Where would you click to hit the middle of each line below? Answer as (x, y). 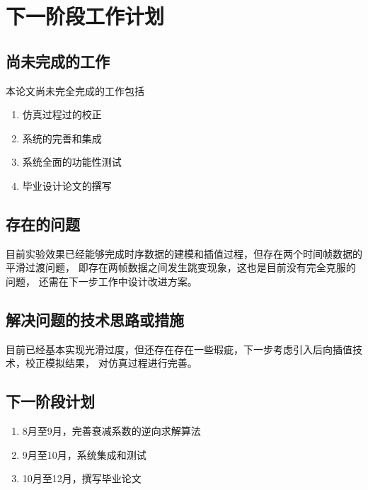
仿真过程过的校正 (62, 114)
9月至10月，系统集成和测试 (84, 454)
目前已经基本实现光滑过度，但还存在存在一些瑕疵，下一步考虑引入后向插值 (179, 349)
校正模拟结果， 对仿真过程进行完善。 (111, 363)
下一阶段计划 (50, 401)
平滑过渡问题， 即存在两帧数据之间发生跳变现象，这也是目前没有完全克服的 (181, 267)
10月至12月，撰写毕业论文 (82, 478)
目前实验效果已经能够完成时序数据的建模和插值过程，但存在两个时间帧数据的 (184, 253)
